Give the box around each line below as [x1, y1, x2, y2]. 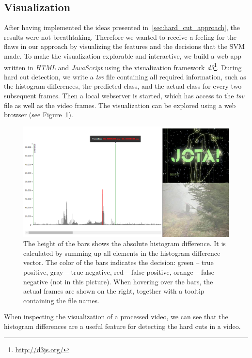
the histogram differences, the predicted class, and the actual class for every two [4, 81, 242, 91]
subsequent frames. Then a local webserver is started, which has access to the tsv [4, 91, 244, 101]
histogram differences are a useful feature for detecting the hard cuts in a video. [4, 321, 241, 331]
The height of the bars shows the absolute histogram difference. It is [23, 238, 226, 249]
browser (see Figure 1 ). [4, 109, 73, 120]
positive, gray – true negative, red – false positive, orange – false [23, 266, 215, 277]
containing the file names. [23, 295, 99, 305]
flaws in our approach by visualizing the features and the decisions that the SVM [4, 41, 245, 51]
